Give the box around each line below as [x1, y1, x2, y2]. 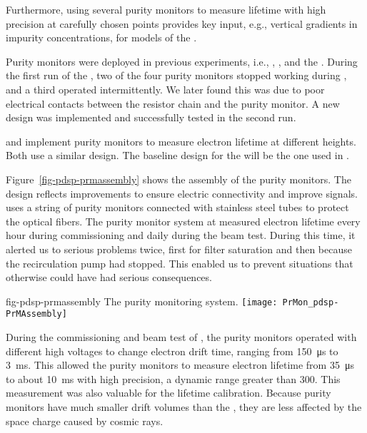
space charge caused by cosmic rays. [6, 413, 164, 428]
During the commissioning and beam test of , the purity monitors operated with [6, 330, 357, 344]
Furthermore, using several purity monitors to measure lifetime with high [6, 2, 326, 16]
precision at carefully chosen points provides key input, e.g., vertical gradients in [6, 16, 358, 31]
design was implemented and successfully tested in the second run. [6, 110, 296, 125]
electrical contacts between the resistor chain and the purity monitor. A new [6, 96, 340, 111]
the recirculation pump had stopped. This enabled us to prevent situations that [6, 255, 353, 270]
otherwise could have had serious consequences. [6, 270, 212, 285]
